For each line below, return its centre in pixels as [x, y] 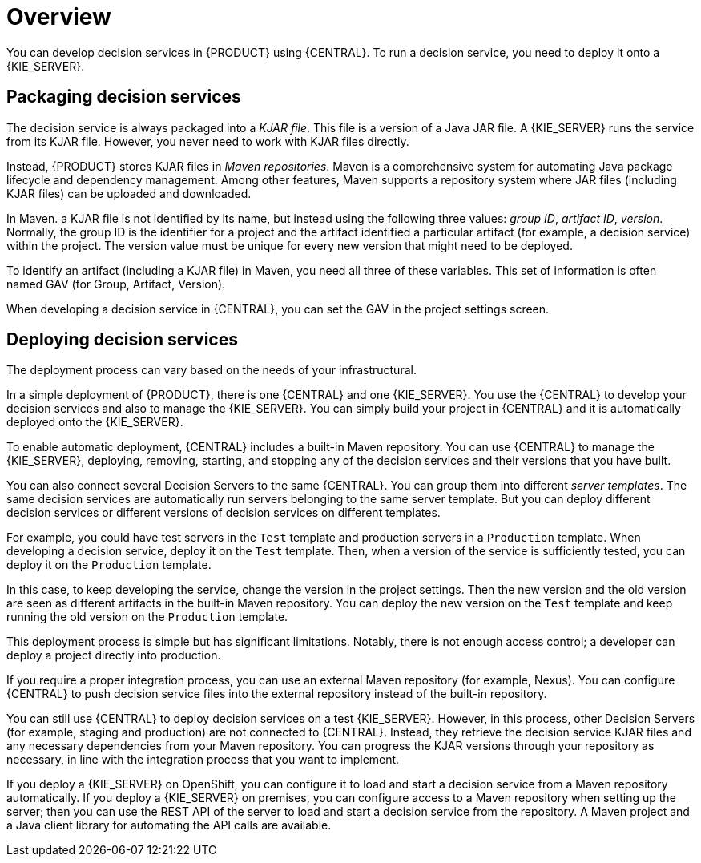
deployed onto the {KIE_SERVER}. [95, 422]
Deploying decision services [122, 340]
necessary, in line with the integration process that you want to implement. [203, 760]
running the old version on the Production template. [147, 617]
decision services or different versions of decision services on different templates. [224, 513]
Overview [59, 17]
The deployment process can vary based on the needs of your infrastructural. [212, 370]
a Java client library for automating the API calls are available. [169, 825]
